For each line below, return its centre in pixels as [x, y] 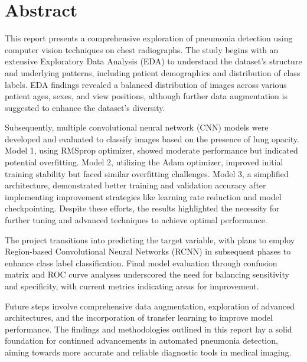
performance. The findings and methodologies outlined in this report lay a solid [148, 329]
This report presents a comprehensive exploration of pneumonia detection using [149, 38]
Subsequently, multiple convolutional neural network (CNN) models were [137, 127]
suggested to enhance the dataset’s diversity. [85, 107]
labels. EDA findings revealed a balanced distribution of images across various [146, 84]
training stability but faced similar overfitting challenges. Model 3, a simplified [147, 173]
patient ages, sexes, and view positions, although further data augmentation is [146, 96]
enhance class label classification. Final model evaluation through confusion [141, 262]
